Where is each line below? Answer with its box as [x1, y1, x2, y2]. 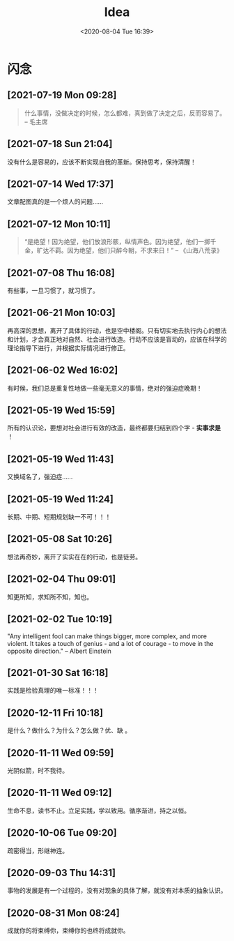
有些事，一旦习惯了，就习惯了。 [7, 287, 99, 294]
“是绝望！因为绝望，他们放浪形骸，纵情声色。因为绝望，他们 [24, 238, 198, 246]
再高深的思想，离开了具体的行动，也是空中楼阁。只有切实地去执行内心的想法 [7, 326, 227, 335]
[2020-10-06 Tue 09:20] [7, 827, 117, 839]
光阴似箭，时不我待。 [7, 766, 68, 774]
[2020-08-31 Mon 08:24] [7, 907, 120, 919]
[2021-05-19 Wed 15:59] [7, 405, 116, 416]
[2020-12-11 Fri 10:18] [7, 707, 103, 718]
